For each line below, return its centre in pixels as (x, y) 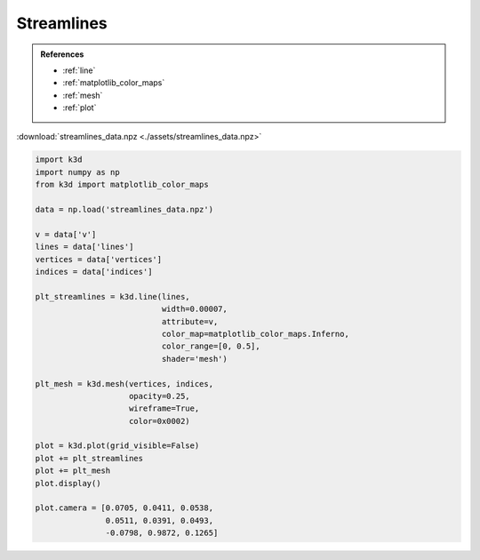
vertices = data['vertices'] (99, 259)
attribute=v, (190, 321)
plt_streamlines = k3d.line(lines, (112, 296)
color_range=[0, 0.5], (211, 346)
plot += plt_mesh (73, 471)
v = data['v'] (66, 234)
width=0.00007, (195, 309)
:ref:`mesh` (83, 95)
